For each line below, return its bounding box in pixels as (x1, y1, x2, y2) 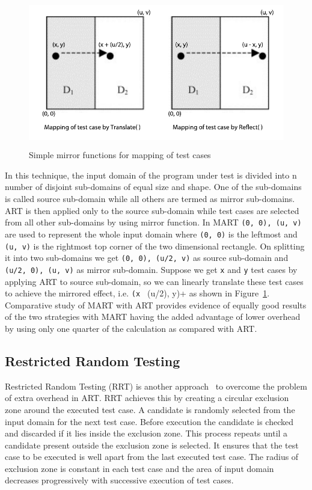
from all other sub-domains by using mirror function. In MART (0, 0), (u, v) (5, 216, 302, 228)
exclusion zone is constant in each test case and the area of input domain (5, 462, 274, 474)
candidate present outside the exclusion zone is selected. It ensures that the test (5, 438, 299, 451)
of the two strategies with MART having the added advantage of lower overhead (5, 310, 301, 323)
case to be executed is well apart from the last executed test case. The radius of (5, 450, 299, 463)
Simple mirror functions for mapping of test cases (29, 149, 211, 161)
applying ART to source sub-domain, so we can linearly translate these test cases (5, 275, 304, 287)
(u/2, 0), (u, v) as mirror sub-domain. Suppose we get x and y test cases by (5, 263, 298, 275)
